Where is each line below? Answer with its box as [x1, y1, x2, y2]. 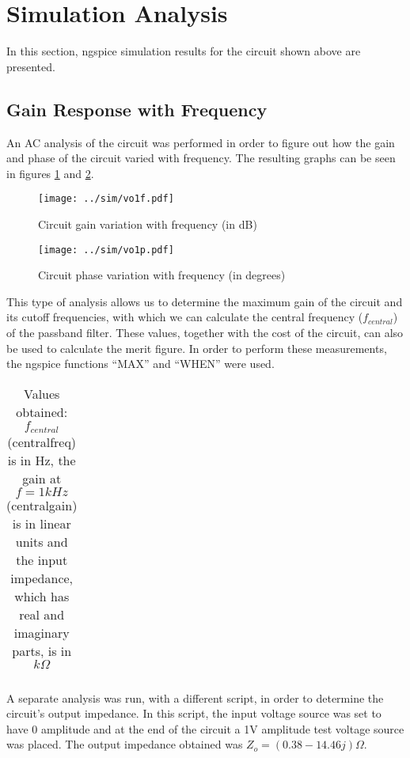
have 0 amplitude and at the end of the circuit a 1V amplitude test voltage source [6, 720, 404, 737]
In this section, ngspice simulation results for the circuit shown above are [6, 43, 361, 59]
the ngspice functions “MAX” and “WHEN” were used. [6, 355, 275, 372]
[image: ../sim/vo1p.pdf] [38, 244, 174, 256]
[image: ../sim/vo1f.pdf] [38, 193, 174, 205]
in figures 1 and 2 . [6, 165, 94, 181]
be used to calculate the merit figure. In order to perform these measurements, [6, 339, 387, 356]
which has [14, 586, 70, 605]
